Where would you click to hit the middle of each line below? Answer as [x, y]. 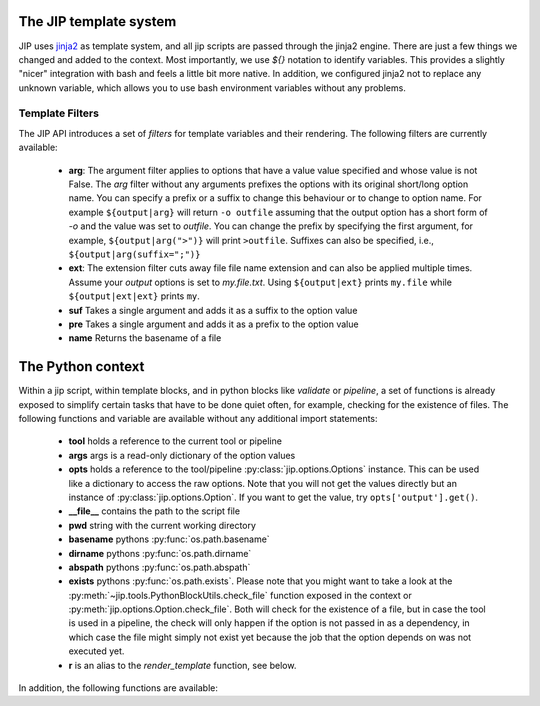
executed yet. [96, 651]
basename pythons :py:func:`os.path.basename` [169, 539]
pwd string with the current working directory [162, 525]
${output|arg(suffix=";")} [134, 254]
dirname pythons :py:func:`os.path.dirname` [160, 553]
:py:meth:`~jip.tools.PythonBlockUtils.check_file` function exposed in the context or [240, 595]
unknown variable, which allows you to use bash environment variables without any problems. [212, 87]
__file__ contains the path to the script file [154, 511]
